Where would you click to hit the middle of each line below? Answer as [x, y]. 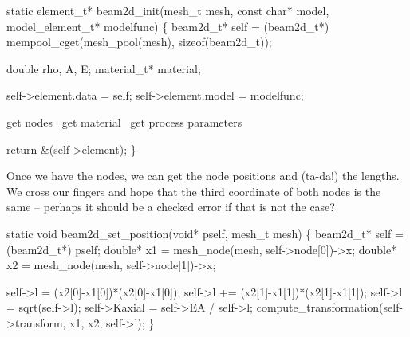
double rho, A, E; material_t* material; [104, 68]
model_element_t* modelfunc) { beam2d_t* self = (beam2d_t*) [168, 26]
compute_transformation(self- [330, 307]
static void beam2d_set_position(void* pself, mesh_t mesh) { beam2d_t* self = [205, 233]
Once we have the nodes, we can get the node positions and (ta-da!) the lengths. [203, 176]
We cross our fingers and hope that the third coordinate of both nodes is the [194, 191]
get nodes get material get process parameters [124, 121]
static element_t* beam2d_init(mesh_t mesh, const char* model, [168, 10]
